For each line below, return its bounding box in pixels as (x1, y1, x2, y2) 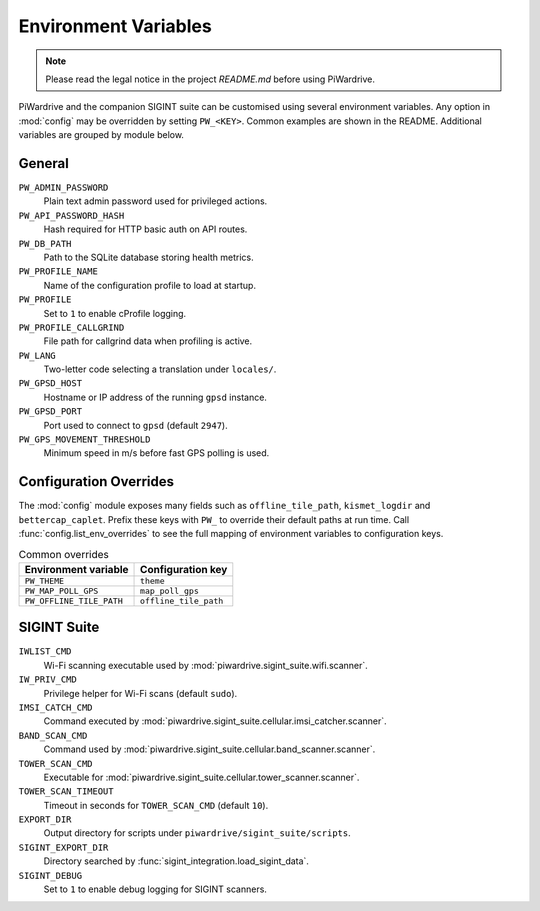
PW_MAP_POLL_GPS (24, 585, 99, 596)
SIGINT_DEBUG (18, 870, 83, 881)
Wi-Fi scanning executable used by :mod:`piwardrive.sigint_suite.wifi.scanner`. (43, 659, 369, 671)
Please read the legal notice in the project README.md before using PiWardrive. (45, 73, 375, 85)
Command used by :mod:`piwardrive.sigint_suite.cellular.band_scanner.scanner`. (43, 743, 376, 755)
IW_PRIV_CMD (18, 674, 77, 685)
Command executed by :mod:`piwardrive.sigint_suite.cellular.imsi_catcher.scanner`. (43, 715, 387, 727)
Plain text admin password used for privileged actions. (43, 195, 268, 207)
